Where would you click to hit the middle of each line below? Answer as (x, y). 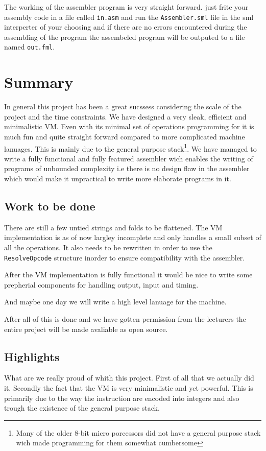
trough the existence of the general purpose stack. (82, 408)
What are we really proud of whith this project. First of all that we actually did (129, 378)
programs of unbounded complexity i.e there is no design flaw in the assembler (127, 168)
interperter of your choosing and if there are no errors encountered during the (126, 27)
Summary (39, 82)
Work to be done (50, 206)
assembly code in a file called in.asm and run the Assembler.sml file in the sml (129, 17)
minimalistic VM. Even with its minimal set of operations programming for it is (129, 126)
